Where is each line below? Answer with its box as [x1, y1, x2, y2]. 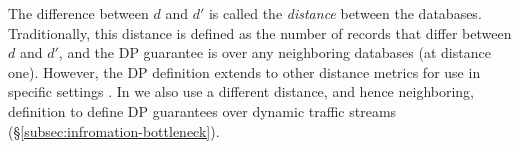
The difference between [8, 3, 149, 23]
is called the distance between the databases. [208, 3, 482, 23]
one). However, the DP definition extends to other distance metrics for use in [8, 61, 481, 82]
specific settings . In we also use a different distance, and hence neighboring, [8, 81, 475, 102]
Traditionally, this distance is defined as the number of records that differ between [8, 22, 512, 43]
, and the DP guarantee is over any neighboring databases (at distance [58, 42, 491, 63]
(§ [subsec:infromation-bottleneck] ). [8, 120, 220, 141]
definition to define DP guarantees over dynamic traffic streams [8, 100, 397, 121]
